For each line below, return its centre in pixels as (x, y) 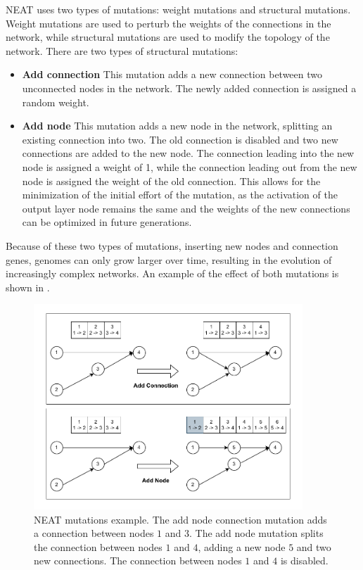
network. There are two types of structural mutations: (122, 50)
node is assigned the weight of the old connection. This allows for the (171, 180)
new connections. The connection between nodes (138, 560)
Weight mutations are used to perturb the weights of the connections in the (168, 23)
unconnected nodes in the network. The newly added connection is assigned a (189, 88)
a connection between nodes (94, 533)
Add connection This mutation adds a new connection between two (172, 74)
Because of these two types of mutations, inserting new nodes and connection (172, 245)
